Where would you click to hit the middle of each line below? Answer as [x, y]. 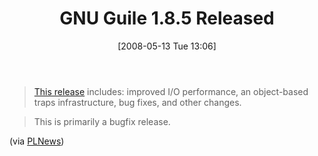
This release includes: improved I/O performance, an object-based [171, 91]
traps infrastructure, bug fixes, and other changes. [137, 102]
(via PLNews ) [37, 141]
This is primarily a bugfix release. [102, 121]
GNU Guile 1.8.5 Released [167, 18]
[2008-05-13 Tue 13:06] [167, 46]
